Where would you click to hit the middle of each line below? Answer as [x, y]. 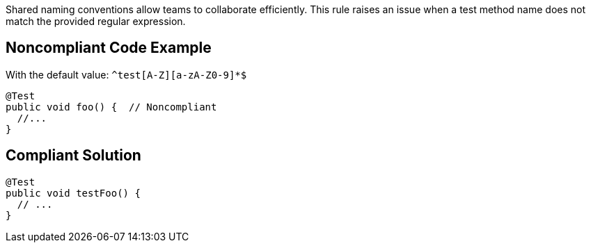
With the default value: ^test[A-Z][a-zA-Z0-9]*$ [126, 74]
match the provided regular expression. [96, 21]
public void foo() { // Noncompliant [111, 107]
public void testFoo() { [73, 193]
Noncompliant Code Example [109, 48]
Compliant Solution [73, 156]
